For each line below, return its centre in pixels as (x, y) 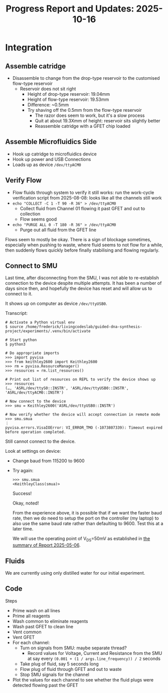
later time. (23, 529)
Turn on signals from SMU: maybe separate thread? (73, 648)
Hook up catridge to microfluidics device (54, 154)
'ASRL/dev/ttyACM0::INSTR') (35, 393)
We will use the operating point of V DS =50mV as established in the (81, 539)
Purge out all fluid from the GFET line (58, 230)
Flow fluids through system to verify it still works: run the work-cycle (83, 192)
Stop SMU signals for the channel (54, 674)
